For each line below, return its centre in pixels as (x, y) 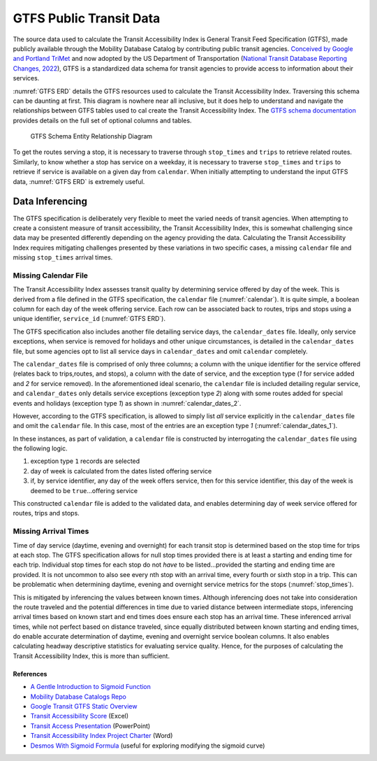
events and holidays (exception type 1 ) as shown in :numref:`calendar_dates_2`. (127, 403)
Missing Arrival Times (51, 532)
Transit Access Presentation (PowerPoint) (90, 726)
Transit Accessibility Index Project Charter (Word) (102, 736)
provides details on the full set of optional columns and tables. (102, 120)
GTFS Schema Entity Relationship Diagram (91, 136)
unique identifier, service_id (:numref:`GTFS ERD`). (89, 319)
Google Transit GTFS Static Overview (84, 706)
